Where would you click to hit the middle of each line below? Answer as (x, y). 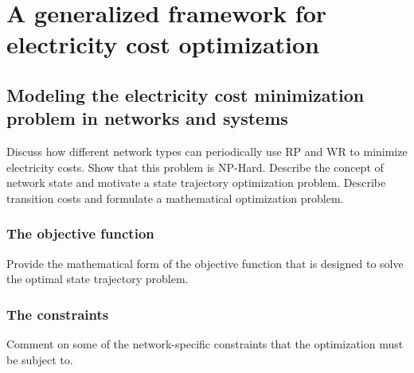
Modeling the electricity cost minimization (186, 94)
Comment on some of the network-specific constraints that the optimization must (205, 344)
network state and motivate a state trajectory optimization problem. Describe (196, 183)
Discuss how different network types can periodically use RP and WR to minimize (207, 152)
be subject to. (40, 359)
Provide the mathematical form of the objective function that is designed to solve (205, 263)
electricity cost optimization (163, 44)
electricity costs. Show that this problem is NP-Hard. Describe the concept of (195, 167)
